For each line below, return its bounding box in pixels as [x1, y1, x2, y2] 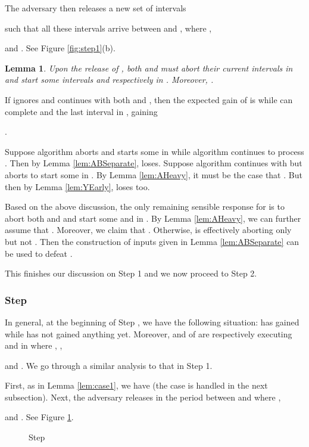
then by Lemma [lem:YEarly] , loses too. [5, 180, 150, 193]
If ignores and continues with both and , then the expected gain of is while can [5, 93, 293, 105]
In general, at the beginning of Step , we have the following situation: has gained [5, 315, 299, 328]
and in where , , [5, 339, 63, 352]
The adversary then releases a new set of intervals [5, 2, 186, 14]
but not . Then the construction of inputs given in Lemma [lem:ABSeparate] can [5, 235, 299, 247]
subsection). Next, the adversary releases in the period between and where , [5, 390, 281, 403]
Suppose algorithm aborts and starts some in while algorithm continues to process [5, 145, 304, 157]
